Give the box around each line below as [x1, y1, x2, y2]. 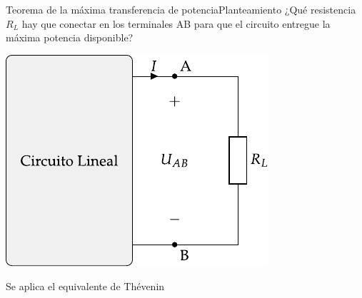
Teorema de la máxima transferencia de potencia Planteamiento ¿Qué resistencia [6, 2, 356, 16]
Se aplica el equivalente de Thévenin [6, 279, 165, 294]
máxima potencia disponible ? [6, 30, 134, 45]
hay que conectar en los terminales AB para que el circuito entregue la [21, 16, 331, 31]
